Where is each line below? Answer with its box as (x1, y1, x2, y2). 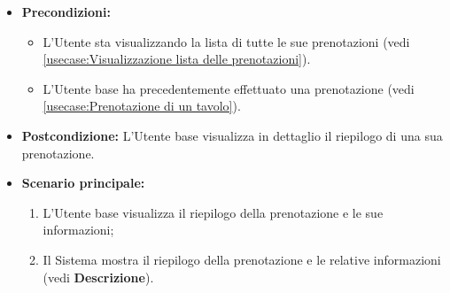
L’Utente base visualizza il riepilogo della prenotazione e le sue (43, 203, 384, 221)
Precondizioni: (21, 3, 111, 20)
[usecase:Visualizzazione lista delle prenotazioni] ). (43, 50, 311, 68)
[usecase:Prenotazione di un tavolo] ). (43, 96, 241, 115)
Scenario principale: (21, 173, 145, 192)
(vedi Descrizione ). (43, 267, 154, 286)
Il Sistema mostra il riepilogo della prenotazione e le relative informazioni (43, 250, 441, 268)
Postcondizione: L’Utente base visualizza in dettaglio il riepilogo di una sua (21, 126, 443, 144)
